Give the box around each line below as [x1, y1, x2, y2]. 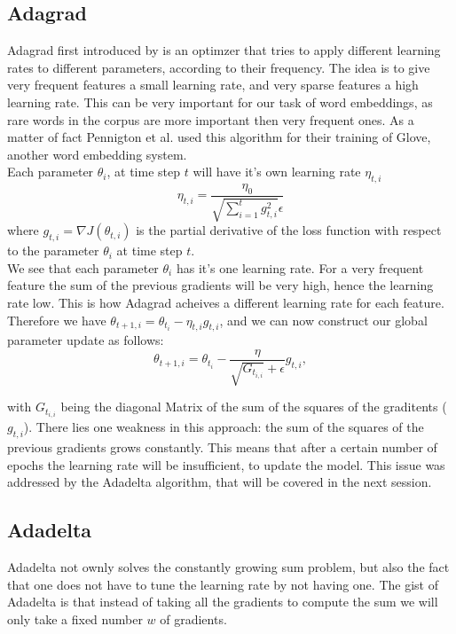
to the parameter [7, 241, 99, 260]
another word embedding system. [7, 145, 187, 163]
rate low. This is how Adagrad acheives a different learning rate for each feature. [7, 293, 444, 311]
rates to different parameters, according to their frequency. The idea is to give [7, 58, 430, 76]
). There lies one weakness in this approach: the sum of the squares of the [23, 418, 424, 436]
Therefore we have [7, 310, 106, 329]
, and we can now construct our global [219, 310, 428, 329]
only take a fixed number [7, 610, 143, 629]
